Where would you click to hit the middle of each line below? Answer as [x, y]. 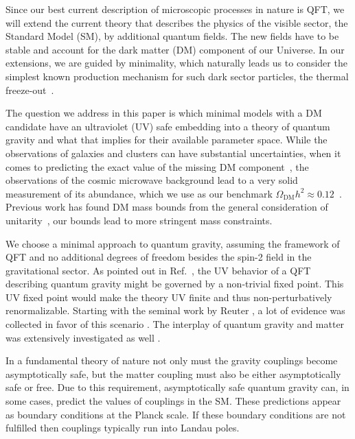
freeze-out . [30, 90]
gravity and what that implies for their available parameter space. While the [167, 140]
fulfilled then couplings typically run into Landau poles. [123, 428]
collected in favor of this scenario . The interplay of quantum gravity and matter [175, 324]
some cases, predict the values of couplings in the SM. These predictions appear [173, 401]
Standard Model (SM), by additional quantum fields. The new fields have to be [172, 36]
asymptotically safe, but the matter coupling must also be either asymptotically [173, 373]
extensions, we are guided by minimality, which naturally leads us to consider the [176, 63]
